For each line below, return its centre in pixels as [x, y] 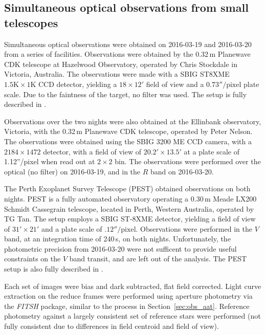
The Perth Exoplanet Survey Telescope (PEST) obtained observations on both [127, 188]
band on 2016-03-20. [182, 171]
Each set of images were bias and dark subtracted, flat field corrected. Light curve [133, 286]
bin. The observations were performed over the [188, 161]
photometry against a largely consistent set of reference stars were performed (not [132, 316]
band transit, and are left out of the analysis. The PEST [158, 259]
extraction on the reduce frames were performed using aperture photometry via [128, 296]
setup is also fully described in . [54, 269]
